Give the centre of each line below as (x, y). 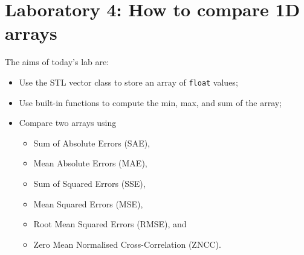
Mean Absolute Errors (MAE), (90, 163)
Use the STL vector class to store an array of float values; (128, 82)
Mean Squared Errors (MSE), (88, 203)
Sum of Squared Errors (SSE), (89, 183)
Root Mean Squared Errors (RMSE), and (110, 224)
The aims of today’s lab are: (57, 62)
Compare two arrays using (68, 123)
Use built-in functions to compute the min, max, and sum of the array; (150, 102)
